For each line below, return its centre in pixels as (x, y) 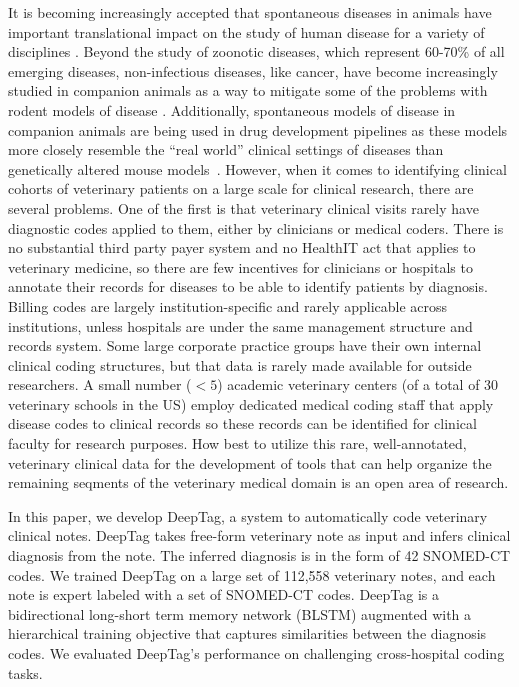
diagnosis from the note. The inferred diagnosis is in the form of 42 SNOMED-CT (259, 555)
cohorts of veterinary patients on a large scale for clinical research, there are (241, 188)
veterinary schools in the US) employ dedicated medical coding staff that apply (251, 403)
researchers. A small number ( (100, 384)
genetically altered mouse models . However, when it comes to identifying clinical (257, 168)
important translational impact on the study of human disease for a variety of (246, 31)
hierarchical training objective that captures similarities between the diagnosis (247, 633)
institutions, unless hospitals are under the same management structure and (240, 325)
